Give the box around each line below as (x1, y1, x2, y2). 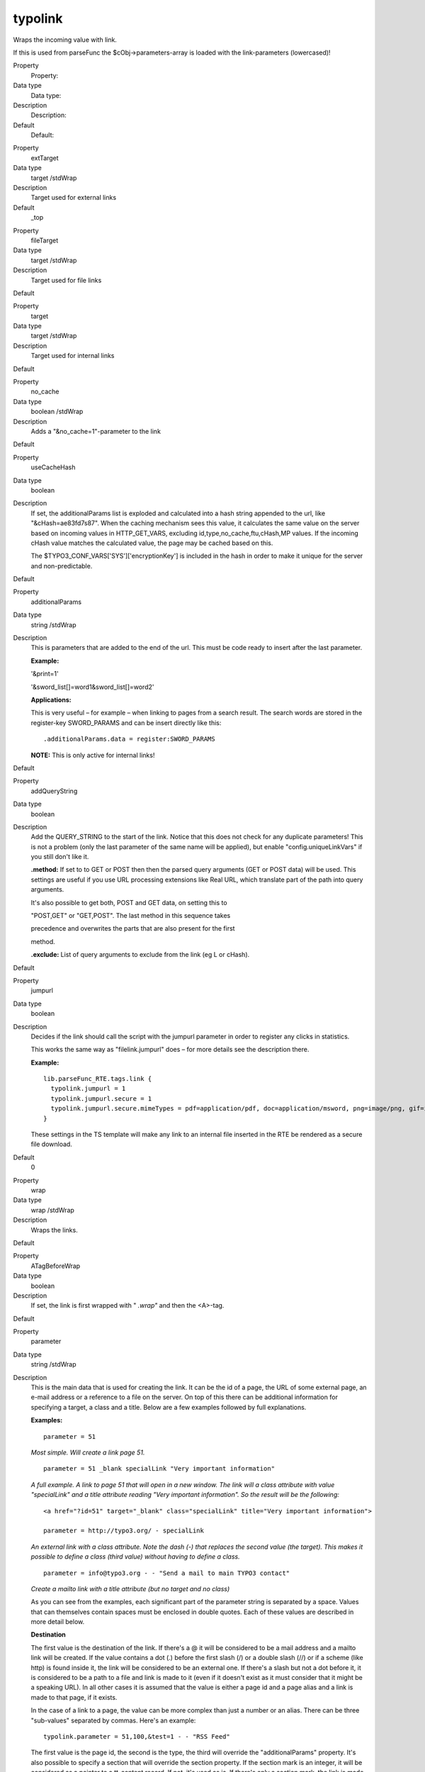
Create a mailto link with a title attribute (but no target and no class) (30, 1584, 230, 1593)
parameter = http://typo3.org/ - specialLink (43, 1527, 205, 1535)
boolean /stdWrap (30, 408, 84, 416)
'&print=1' (30, 670, 59, 678)
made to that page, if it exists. (30, 1693, 118, 1701)
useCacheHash (30, 463, 76, 471)
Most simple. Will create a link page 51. (30, 1448, 145, 1457)
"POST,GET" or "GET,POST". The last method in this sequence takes (30, 912, 231, 920)
